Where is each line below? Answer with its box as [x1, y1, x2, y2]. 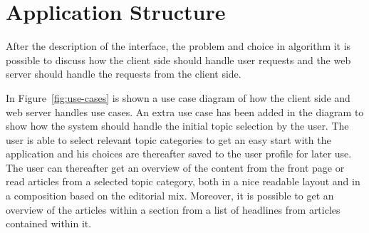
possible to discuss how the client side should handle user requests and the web [6, 52, 351, 67]
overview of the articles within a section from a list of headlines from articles [6, 202, 341, 217]
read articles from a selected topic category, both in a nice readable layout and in [6, 174, 360, 189]
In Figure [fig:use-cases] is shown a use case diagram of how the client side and [6, 90, 350, 105]
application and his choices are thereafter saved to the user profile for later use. [6, 146, 352, 161]
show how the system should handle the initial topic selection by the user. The [6, 118, 349, 133]
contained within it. [6, 216, 92, 231]
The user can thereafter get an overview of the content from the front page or [6, 160, 345, 175]
